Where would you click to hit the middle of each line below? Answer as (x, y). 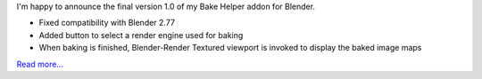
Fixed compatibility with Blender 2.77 (107, 23)
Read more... (40, 64)
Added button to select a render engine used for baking (141, 35)
